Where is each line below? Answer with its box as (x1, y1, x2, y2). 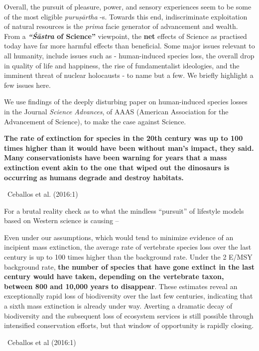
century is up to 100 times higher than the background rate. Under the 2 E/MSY (4, 252, 253, 262)
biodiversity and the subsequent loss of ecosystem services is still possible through (4, 310, 254, 321)
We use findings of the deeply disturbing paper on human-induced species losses (4, 96, 248, 107)
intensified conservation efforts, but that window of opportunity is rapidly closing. (4, 320, 254, 331)
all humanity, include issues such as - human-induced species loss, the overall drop (4, 50, 255, 60)
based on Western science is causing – (4, 215, 119, 226)
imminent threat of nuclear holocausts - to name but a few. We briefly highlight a (4, 70, 254, 80)
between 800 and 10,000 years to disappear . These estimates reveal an (4, 281, 238, 291)
